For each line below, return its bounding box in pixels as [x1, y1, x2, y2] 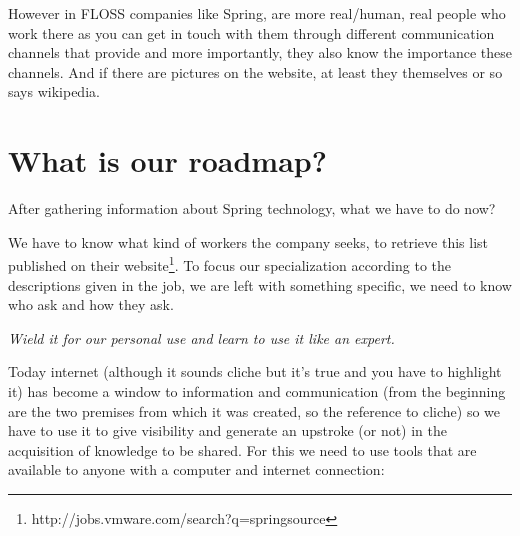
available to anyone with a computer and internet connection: [8, 459, 385, 480]
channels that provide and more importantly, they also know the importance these [8, 42, 513, 63]
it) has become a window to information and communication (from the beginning [8, 380, 506, 401]
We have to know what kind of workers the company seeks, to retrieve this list [8, 231, 488, 252]
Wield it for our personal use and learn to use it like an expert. [8, 327, 395, 348]
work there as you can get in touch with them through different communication [8, 22, 495, 43]
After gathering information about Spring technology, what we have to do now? [8, 198, 496, 219]
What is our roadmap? [8, 140, 327, 181]
